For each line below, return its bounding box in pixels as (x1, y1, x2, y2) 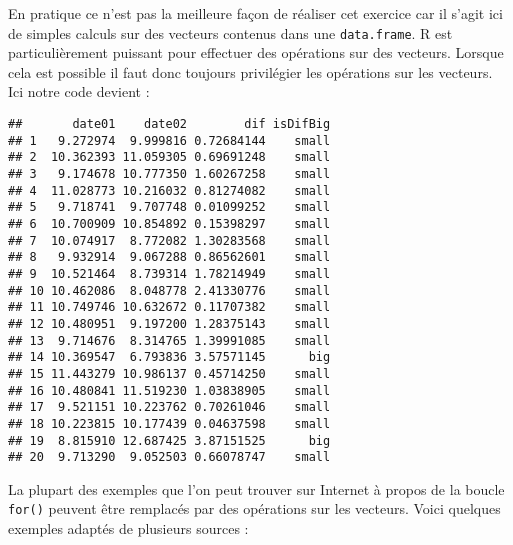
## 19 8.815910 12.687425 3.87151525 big (8, 433, 331, 448)
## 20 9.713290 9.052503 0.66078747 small (8, 450, 331, 465)
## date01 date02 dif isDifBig (8, 117, 331, 132)
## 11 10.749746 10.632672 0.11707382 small (8, 300, 331, 315)
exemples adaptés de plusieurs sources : (8, 518, 249, 539)
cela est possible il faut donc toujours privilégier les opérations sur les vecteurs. (8, 61, 493, 82)
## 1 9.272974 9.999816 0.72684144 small (8, 133, 331, 148)
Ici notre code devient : (8, 81, 150, 102)
